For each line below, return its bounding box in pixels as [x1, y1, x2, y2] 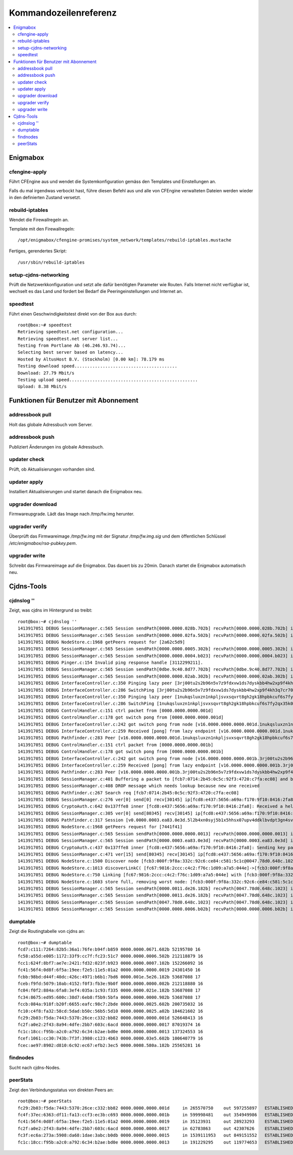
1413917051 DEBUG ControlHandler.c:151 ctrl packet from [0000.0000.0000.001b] [18, 742, 213, 747]
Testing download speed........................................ [18, 363, 178, 369]
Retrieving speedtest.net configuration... [18, 329, 124, 335]
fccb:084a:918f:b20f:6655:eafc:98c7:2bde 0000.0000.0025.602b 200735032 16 [18, 1001, 203, 1007]
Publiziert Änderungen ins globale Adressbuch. [9, 444, 105, 450]
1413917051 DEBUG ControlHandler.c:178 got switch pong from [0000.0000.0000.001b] [18, 749, 224, 754]
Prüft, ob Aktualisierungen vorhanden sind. [9, 466, 95, 472]
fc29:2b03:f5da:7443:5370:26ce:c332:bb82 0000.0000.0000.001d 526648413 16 [18, 1015, 203, 1020]
